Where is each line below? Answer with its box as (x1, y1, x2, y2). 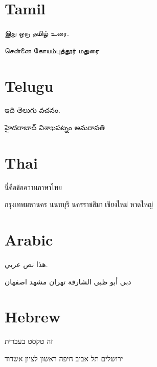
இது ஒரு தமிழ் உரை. (5, 28, 70, 38)
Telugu (5, 75, 54, 96)
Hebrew (5, 306, 61, 327)
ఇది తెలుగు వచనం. (5, 105, 60, 115)
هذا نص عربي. (5, 259, 48, 270)
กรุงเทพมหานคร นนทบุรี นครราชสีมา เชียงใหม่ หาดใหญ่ (5, 199, 153, 210)
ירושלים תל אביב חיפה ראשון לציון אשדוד (5, 353, 123, 363)
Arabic (5, 229, 53, 250)
